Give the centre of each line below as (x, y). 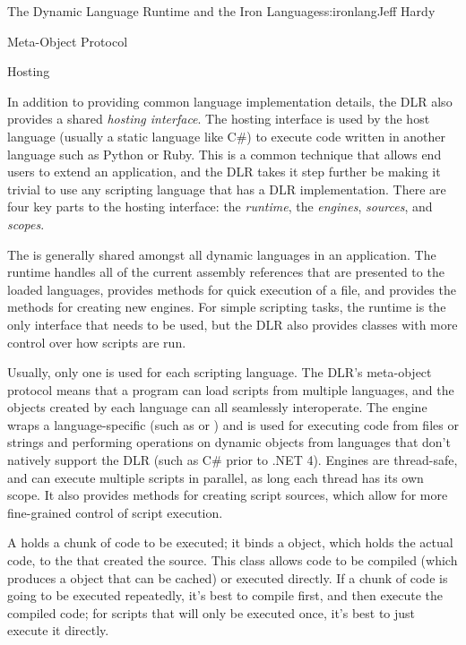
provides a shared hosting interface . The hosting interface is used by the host (219, 119)
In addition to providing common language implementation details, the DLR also (230, 101)
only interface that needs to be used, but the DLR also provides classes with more (233, 324)
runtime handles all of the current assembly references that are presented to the (226, 272)
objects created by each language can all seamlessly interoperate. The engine (217, 407)
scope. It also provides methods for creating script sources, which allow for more (228, 495)
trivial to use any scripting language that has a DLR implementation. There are (227, 189)
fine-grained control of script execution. (115, 512)
